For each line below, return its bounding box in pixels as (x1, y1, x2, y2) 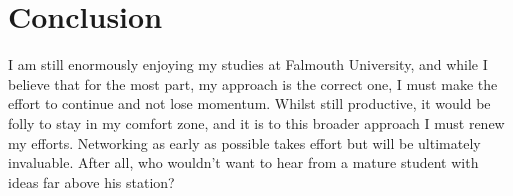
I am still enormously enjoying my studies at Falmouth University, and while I (8, 54, 488, 75)
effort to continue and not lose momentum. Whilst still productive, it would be (8, 93, 491, 114)
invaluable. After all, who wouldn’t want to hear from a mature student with (8, 152, 479, 173)
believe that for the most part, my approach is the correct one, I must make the (8, 73, 498, 94)
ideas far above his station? (8, 171, 175, 192)
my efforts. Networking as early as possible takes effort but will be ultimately (8, 132, 481, 153)
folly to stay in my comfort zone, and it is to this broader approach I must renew (8, 112, 505, 133)
